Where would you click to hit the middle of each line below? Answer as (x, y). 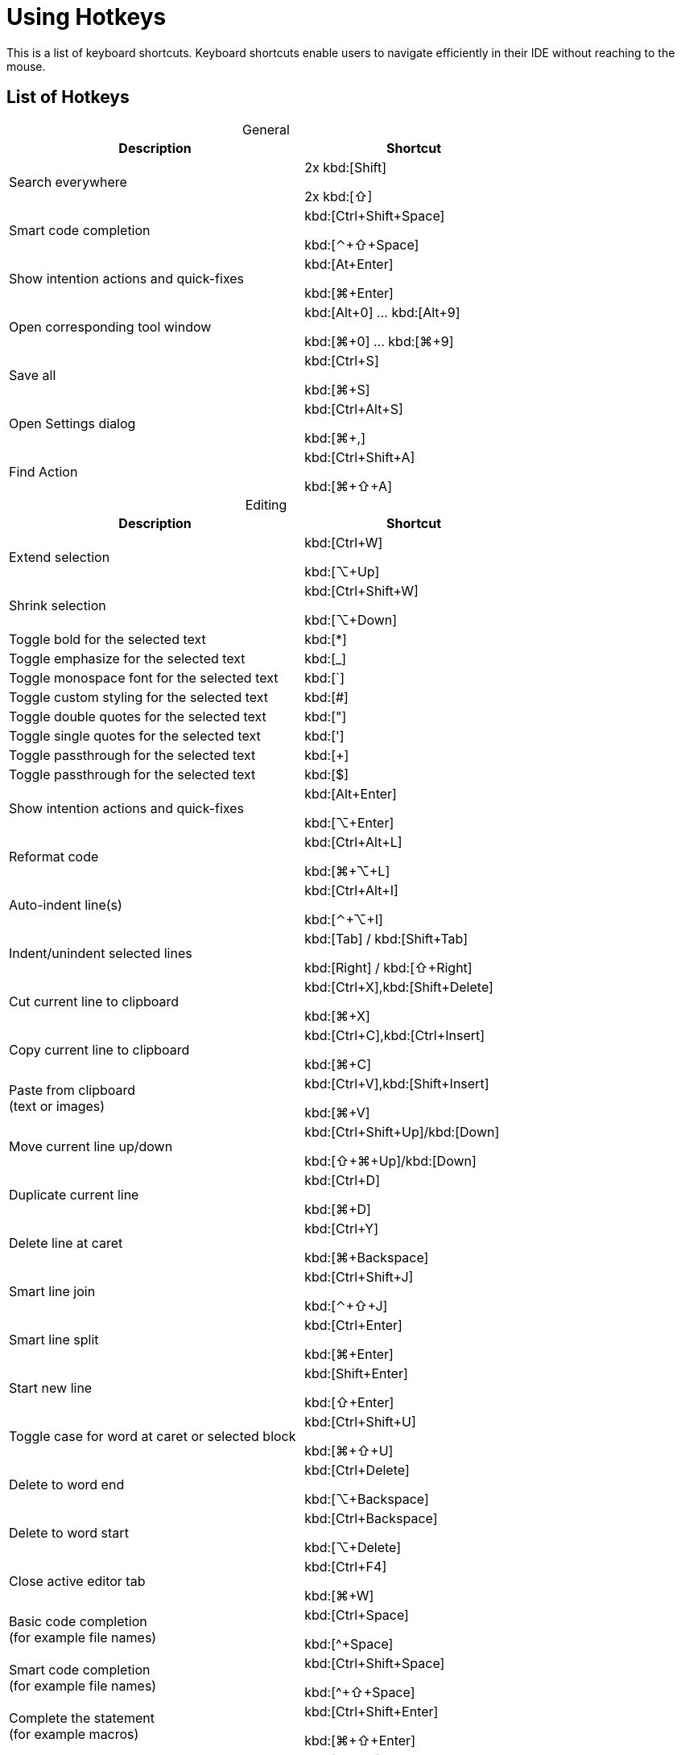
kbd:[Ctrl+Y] (342, 1228)
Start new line (51, 1387)
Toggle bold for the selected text (107, 639)
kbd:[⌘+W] (339, 1595)
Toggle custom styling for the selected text (139, 697)
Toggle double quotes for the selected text (138, 716)
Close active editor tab (77, 1581)
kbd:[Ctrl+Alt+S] (354, 409)
